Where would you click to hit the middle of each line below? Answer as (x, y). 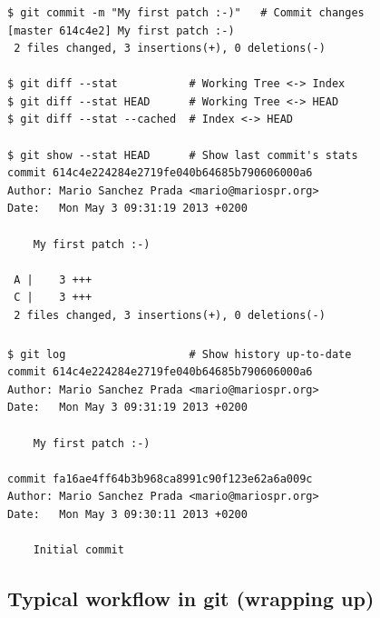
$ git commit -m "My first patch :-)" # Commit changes (186, 12)
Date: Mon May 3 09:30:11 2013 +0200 (127, 514)
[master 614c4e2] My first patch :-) (121, 30)
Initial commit (78, 550)
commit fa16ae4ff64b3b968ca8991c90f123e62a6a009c (160, 478)
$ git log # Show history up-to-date (180, 354)
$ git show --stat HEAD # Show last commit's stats (183, 155)
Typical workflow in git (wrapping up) (191, 598)
